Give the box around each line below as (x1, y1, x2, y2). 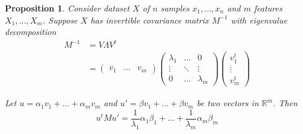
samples (160, 2, 189, 14)
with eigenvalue (230, 13, 287, 26)
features (254, 2, 282, 14)
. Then (273, 97, 298, 109)
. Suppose (42, 13, 78, 26)
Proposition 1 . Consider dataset (5, 2, 130, 14)
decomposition (5, 25, 56, 38)
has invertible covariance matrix (90, 13, 209, 26)
